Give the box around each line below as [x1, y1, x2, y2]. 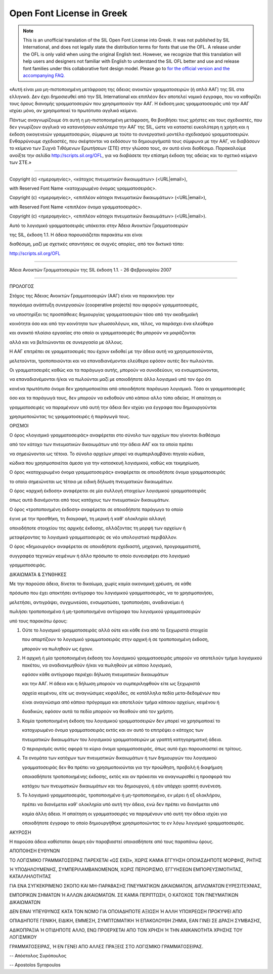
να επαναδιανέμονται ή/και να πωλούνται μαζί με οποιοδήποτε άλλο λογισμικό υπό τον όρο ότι [9, 376, 212, 382]
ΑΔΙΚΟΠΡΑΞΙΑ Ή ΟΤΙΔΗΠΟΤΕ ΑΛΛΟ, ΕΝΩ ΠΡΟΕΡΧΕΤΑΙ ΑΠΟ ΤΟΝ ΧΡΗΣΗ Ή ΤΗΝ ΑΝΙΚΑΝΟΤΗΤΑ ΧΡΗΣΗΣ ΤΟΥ [9, 927, 243, 933]
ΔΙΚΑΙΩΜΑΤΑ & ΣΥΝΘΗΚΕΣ [9, 571, 67, 578]
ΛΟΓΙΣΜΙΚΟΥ [9, 934, 37, 940]
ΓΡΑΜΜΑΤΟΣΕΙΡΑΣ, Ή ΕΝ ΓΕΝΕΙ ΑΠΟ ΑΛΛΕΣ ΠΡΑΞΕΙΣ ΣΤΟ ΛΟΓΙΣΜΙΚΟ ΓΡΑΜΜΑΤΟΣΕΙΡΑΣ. [9, 943, 204, 949]
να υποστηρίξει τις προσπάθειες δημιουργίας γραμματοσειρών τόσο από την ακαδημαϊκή [9, 311, 198, 317]
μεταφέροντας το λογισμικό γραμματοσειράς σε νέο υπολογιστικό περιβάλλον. [9, 534, 177, 541]
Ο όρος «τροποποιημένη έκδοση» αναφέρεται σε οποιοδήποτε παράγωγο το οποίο [9, 506, 184, 512]
